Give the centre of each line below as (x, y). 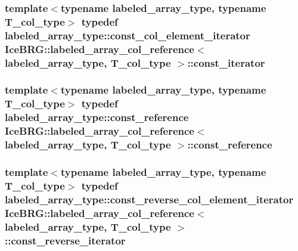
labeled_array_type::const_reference (97, 117)
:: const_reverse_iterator (65, 240)
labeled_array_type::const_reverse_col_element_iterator (149, 199)
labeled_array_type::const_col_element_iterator (128, 35)
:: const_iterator (226, 62)
